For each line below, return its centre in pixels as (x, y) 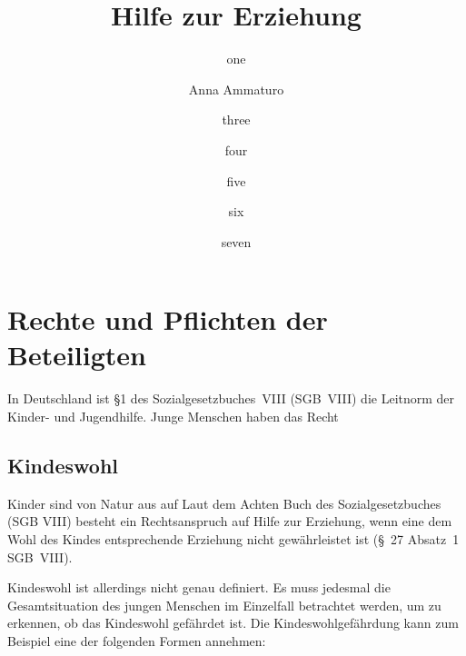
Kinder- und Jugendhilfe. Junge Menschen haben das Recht (173, 416)
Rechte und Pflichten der (168, 319)
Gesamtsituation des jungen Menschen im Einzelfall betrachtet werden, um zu (224, 605)
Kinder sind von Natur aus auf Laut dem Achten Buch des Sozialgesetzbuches (224, 503)
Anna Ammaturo (236, 89)
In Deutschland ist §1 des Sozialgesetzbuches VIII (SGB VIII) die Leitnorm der (231, 398)
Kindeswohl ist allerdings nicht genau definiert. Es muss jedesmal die (199, 587)
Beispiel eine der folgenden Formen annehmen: (137, 640)
